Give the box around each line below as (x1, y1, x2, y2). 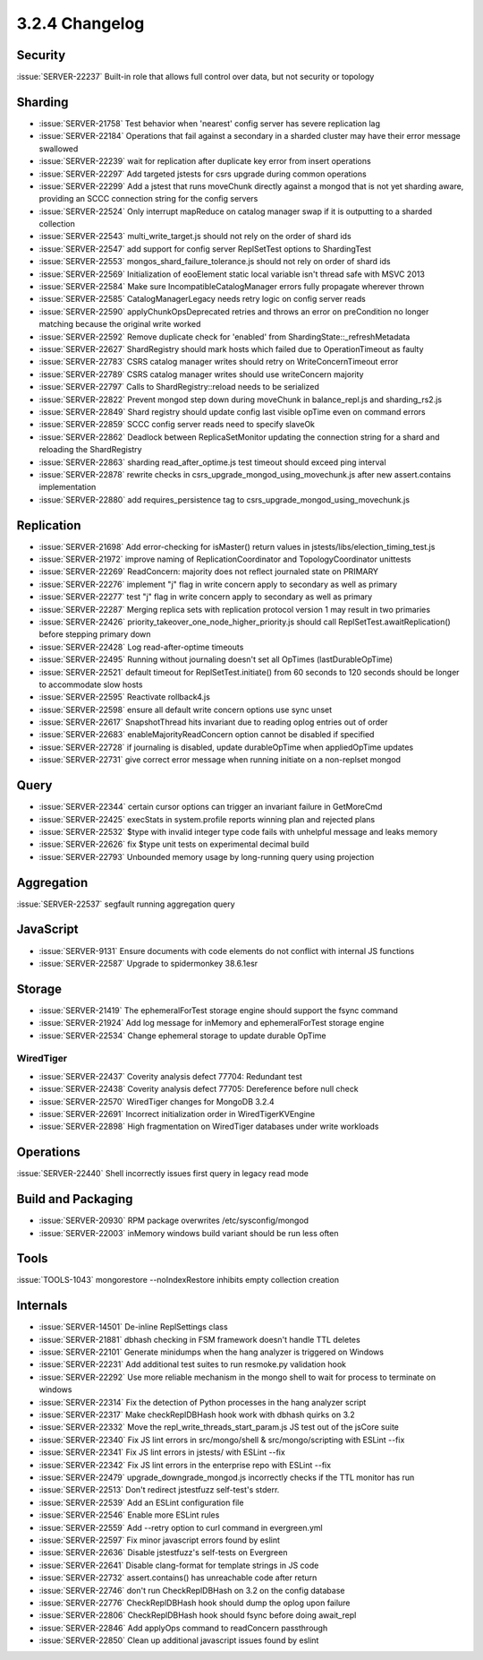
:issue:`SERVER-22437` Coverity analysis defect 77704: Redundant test (38, 1071, 303, 1081)
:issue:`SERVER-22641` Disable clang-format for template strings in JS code (38, 1560, 319, 1570)
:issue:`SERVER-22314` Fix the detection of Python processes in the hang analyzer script (38, 1397, 367, 1407)
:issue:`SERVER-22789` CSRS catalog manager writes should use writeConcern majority (38, 368, 364, 380)
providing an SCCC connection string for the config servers (38, 194, 258, 204)
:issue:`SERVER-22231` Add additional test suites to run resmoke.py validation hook (38, 1359, 346, 1370)
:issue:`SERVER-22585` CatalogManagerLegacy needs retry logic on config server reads (38, 294, 366, 305)
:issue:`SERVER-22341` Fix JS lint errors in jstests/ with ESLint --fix (38, 1447, 285, 1458)
